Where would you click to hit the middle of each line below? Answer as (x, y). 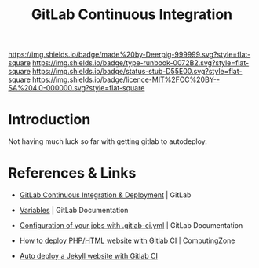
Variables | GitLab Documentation (74, 211)
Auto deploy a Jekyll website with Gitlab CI (89, 256)
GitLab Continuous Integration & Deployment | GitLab (105, 195)
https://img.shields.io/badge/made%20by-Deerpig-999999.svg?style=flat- (129, 55)
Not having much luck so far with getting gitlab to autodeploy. (108, 141)
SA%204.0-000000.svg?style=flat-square (77, 88)
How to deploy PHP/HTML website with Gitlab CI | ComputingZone (127, 240)
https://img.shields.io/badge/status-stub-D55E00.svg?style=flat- (137, 72)
